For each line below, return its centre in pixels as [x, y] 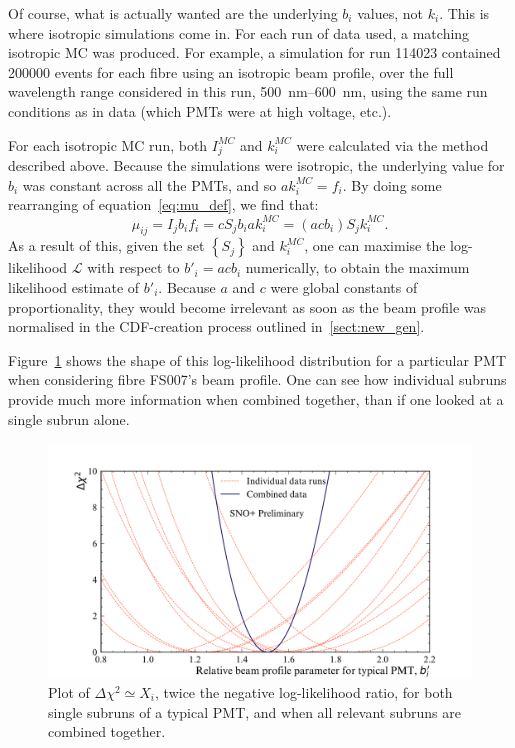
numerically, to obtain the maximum [357, 267]
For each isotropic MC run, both [108, 144]
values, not [390, 13]
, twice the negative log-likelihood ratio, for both [304, 691]
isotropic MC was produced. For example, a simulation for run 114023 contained [254, 52]
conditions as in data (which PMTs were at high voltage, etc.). [200, 110]
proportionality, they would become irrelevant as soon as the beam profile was [247, 306]
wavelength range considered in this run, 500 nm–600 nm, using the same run [248, 91]
